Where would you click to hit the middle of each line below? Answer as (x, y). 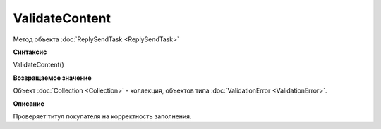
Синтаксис (30, 52)
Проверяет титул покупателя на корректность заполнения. (102, 116)
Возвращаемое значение (52, 78)
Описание (29, 103)
